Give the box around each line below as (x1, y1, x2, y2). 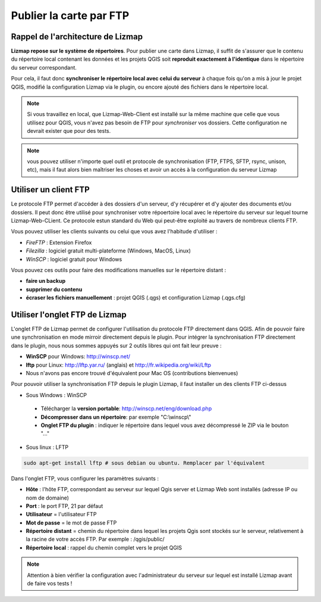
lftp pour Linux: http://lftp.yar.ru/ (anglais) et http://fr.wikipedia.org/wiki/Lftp (26, 361, 211, 369)
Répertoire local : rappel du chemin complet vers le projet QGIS (26, 544, 182, 551)
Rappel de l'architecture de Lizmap (11, 32, 143, 42)
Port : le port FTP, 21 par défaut (26, 502, 103, 509)
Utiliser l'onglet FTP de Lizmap (11, 310, 127, 320)
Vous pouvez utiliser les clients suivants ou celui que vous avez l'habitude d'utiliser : (11, 228, 218, 235)
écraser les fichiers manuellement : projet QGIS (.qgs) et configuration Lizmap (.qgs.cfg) (26, 294, 246, 301)
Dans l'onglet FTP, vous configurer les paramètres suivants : (11, 475, 159, 482)
